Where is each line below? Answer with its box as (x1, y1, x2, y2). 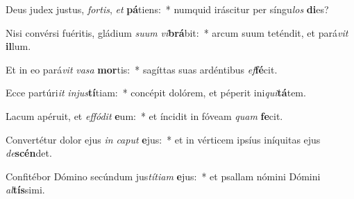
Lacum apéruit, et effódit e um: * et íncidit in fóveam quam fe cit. (6, 108, 283, 123)
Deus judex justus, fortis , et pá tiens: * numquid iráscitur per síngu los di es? (6, 2, 329, 16)
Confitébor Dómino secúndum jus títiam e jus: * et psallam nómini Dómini (6, 168, 321, 183)
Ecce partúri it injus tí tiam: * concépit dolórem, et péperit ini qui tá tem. (6, 85, 306, 100)
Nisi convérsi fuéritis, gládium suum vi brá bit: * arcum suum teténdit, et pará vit (6, 25, 348, 40)
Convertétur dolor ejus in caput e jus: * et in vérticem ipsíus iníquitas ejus (6, 132, 321, 146)
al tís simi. (6, 182, 45, 197)
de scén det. (6, 146, 52, 160)
